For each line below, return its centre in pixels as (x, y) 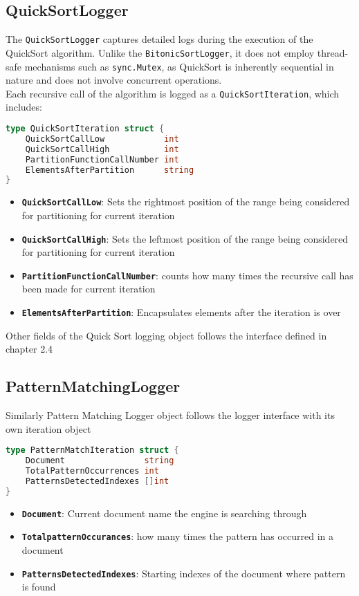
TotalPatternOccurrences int (92, 471)
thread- (333, 52)
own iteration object (48, 428)
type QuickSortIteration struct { (85, 129)
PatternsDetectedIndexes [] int (97, 481)
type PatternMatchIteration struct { (92, 450)
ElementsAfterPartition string (110, 170)
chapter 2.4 (29, 349)
